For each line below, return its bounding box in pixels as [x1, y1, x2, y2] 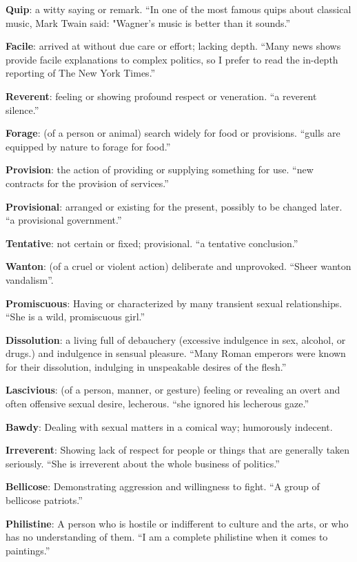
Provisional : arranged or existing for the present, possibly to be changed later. [6, 199, 343, 213]
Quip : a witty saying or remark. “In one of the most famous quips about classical [6, 2, 351, 16]
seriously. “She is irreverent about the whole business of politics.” [6, 456, 280, 470]
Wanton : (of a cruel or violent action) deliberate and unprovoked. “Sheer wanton [6, 259, 351, 273]
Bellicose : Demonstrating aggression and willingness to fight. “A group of [6, 479, 320, 494]
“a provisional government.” [6, 213, 122, 227]
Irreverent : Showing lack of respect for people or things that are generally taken [6, 443, 350, 457]
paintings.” [6, 543, 50, 557]
